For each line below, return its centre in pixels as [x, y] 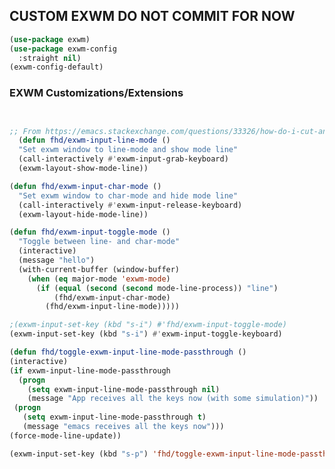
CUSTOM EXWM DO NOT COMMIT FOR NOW [152, 16]
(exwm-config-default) [56, 67]
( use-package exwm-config [63, 49]
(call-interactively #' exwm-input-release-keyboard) [130, 205]
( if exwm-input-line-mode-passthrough [90, 370]
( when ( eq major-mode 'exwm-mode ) [99, 279]
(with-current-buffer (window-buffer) [99, 269]
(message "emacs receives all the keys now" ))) [123, 427]
